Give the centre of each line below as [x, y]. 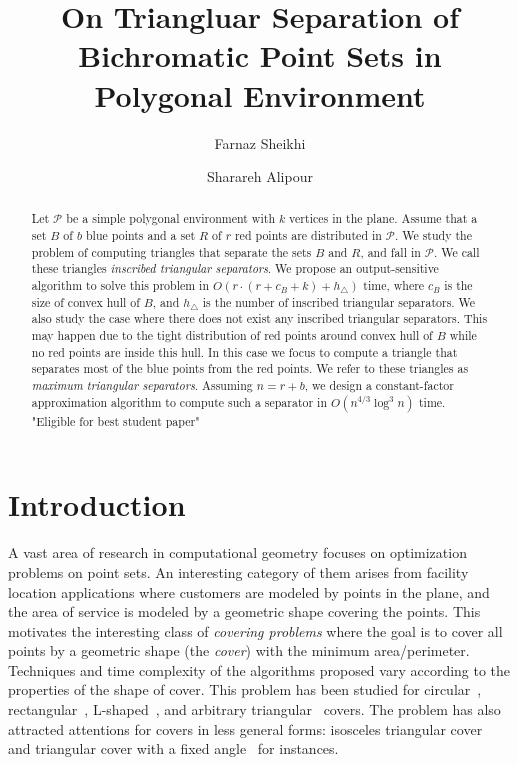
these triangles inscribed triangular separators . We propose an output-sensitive [235, 268]
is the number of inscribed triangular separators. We [339, 301]
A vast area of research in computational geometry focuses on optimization [237, 552]
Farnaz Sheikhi [260, 142]
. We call [456, 251]
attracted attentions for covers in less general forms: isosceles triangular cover [245, 728]
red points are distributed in [308, 235]
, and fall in [390, 251]
